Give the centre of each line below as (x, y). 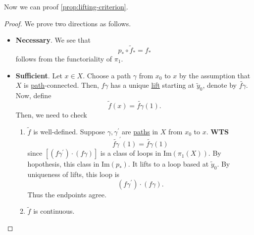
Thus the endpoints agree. (67, 194)
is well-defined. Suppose (69, 131)
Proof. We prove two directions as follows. (68, 23)
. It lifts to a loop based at (168, 164)
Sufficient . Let (39, 75)
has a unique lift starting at (152, 85)
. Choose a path (107, 75)
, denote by (220, 85)
